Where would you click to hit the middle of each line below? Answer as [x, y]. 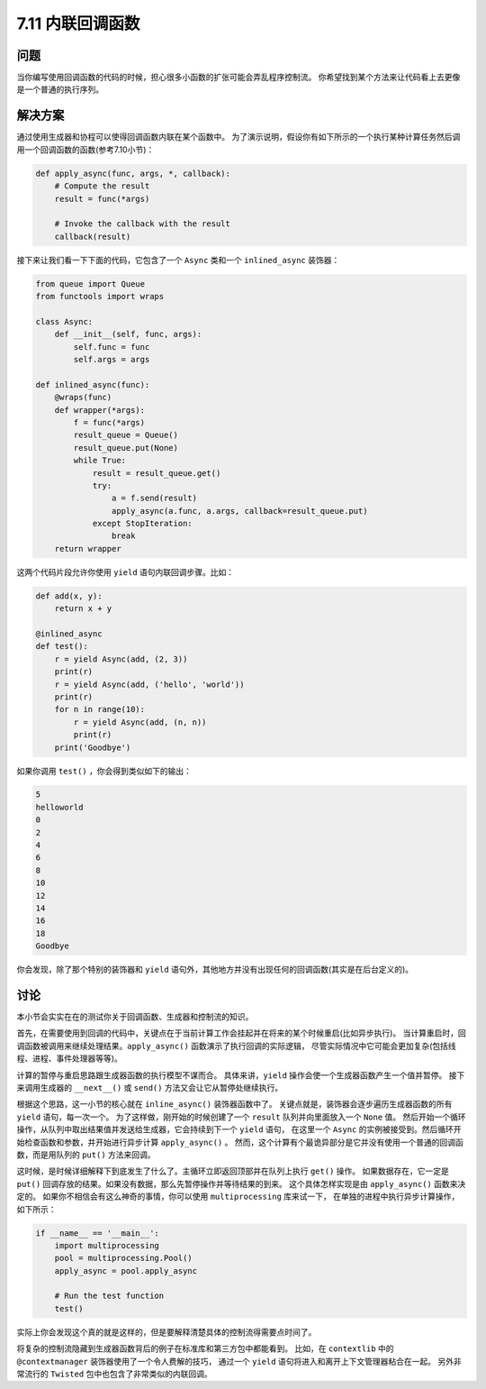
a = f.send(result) [154, 498]
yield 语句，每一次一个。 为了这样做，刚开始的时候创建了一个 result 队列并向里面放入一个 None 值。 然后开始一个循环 [242, 1117]
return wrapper [88, 548]
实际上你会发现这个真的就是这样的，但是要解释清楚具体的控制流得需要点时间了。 [166, 1332]
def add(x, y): [69, 596]
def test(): [62, 646]
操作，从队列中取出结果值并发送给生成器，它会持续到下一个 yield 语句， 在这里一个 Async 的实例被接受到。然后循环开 [239, 1129]
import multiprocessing [107, 1245]
